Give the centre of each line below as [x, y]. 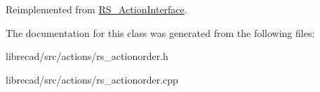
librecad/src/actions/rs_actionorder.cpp [92, 79]
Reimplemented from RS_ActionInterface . [96, 9]
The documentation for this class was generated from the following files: [160, 32]
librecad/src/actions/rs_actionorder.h [87, 56]
